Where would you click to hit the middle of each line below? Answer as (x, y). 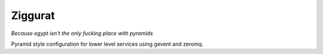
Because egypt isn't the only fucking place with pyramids (82, 33)
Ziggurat (33, 15)
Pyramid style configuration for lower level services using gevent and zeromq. (107, 44)
